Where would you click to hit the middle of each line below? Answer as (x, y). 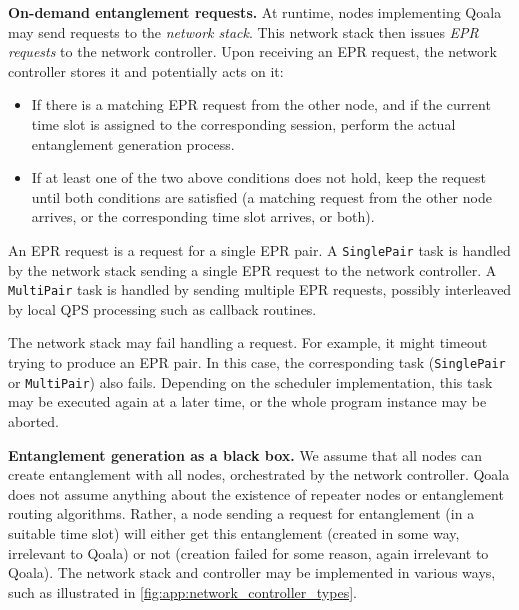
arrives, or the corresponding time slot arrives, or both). (203, 216)
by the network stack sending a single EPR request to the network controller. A (252, 269)
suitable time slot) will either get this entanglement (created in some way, (234, 532)
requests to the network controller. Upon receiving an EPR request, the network (252, 51)
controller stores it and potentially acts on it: (146, 70)
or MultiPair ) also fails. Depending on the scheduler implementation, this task (250, 381)
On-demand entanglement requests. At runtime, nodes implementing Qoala (255, 12)
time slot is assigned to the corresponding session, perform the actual (243, 123)
